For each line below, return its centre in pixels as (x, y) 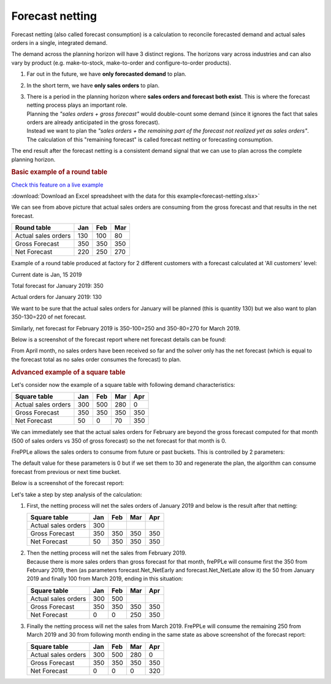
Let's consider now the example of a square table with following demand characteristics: (123, 384)
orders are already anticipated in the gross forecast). (93, 122)
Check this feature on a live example (57, 185)
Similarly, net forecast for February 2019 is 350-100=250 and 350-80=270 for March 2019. (126, 328)
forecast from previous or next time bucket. (66, 472)
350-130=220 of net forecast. (49, 317)
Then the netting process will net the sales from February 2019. (107, 553)
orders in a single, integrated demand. (59, 42)
